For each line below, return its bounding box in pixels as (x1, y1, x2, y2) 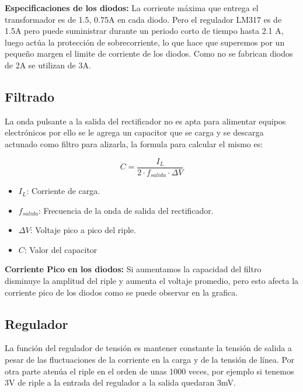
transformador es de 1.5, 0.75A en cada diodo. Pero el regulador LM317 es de (5, 13, 282, 25)
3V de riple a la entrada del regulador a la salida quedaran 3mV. (5, 376, 236, 388)
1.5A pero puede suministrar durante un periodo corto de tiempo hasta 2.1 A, (5, 25, 284, 37)
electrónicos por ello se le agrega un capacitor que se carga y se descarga (5, 126, 264, 138)
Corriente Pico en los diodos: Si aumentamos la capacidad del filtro (5, 263, 262, 275)
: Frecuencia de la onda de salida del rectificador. (38, 204, 214, 216)
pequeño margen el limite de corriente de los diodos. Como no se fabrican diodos (5, 47, 293, 60)
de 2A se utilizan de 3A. (5, 58, 91, 71)
